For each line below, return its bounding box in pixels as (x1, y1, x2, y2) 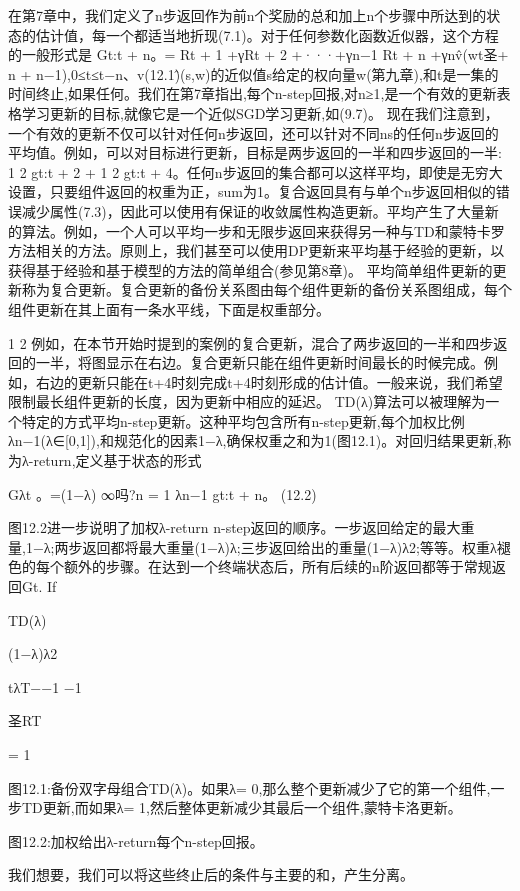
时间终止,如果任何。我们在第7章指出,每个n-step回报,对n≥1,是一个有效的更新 (8, 83, 497, 104)
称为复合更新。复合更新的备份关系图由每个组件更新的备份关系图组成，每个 (21, 279, 512, 300)
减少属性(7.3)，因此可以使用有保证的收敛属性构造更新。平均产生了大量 (21, 200, 485, 221)
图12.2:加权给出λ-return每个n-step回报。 (8, 830, 264, 851)
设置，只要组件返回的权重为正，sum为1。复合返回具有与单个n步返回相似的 (8, 181, 496, 202)
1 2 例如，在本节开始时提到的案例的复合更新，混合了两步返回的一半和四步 (8, 332, 494, 353)
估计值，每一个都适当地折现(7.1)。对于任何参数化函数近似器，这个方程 (35, 24, 499, 45)
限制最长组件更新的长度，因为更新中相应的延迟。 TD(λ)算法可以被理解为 (8, 391, 486, 412)
